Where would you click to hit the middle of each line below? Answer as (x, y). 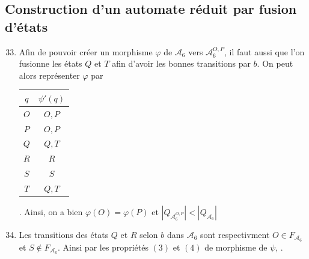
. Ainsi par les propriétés (103, 247)
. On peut (275, 63)
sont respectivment (235, 235)
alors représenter (49, 75)
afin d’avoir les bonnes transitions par (181, 63)
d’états (26, 26)
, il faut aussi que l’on (265, 51)
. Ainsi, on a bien (51, 212)
